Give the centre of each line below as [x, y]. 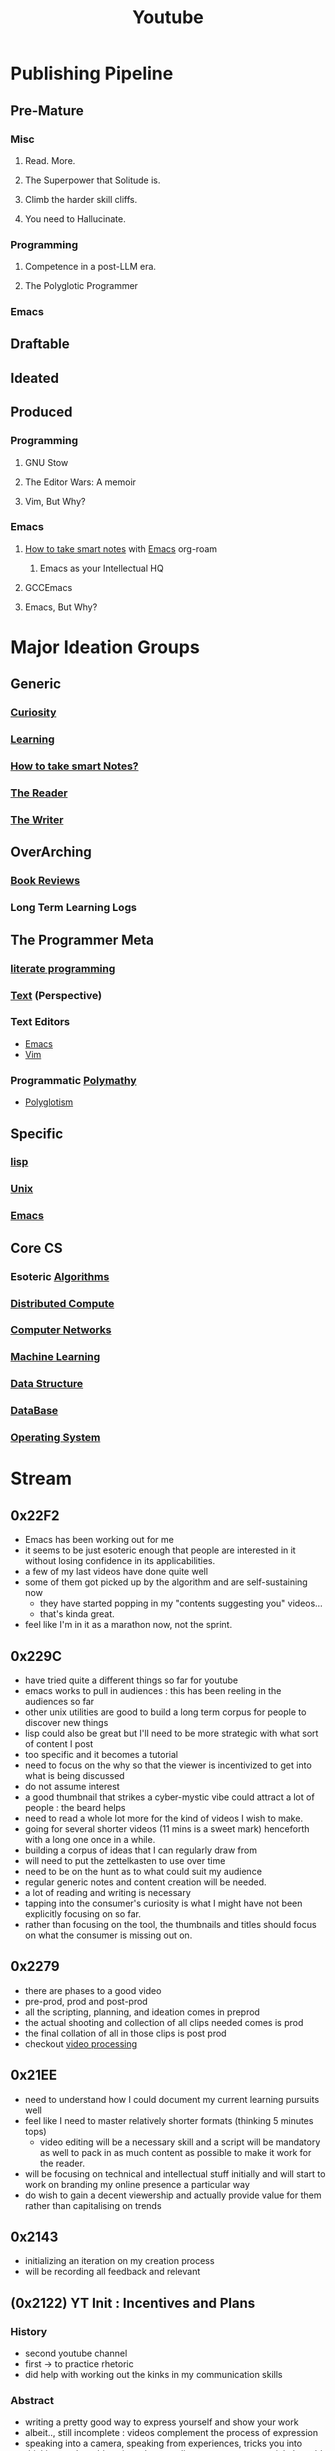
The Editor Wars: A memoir [80, 482]
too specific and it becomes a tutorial [101, 1754]
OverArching [51, 852]
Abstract [32, 2400]
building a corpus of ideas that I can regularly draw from [141, 1850]
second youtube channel [76, 2353]
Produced [41, 412]
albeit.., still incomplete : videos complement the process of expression [171, 2433]
